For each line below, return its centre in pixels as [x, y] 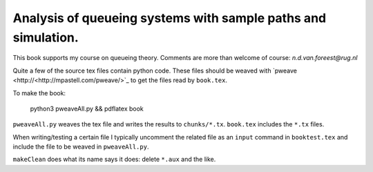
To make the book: [39, 93]
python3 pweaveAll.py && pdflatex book [87, 108]
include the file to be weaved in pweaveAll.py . [81, 147]
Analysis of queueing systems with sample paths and [170, 18]
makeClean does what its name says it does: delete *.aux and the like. [114, 160]
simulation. [46, 37]
